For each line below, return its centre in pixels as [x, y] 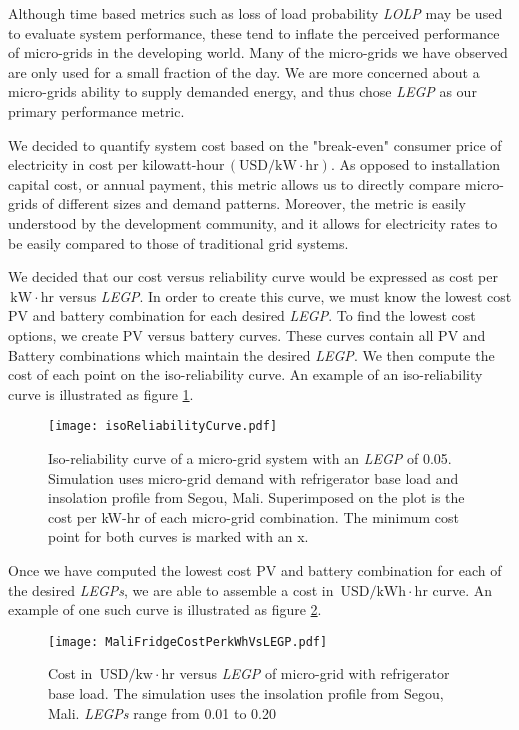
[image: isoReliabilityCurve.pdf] [163, 426]
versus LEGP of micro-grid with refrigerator [314, 673]
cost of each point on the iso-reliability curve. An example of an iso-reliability [245, 374]
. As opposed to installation [415, 164]
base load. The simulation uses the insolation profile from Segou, [246, 692]
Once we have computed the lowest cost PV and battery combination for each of [255, 569]
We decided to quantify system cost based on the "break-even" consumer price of [255, 144]
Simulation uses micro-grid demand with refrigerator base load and [253, 477]
